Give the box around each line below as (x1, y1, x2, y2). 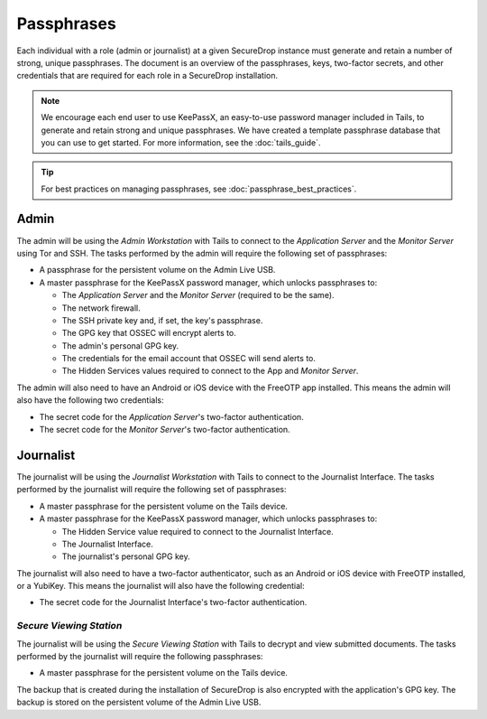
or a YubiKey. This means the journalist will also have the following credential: (16, 581, 306, 592)
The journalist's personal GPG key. (61, 551, 190, 562)
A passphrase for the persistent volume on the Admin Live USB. (39, 265, 276, 275)
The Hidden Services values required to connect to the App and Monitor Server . (61, 366, 359, 377)
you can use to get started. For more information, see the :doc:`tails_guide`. (41, 136, 321, 148)
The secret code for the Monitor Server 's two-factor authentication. (39, 425, 290, 435)
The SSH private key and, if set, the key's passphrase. (61, 314, 263, 325)
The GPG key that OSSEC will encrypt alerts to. (61, 328, 236, 339)
